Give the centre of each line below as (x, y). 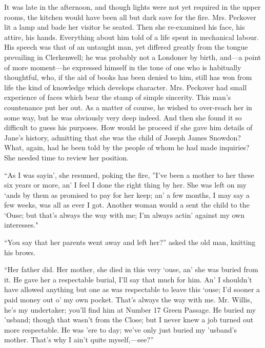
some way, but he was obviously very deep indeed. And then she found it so (123, 117)
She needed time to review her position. (66, 157)
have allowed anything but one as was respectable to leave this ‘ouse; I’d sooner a (132, 289)
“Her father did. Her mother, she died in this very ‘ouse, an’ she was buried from (131, 269)
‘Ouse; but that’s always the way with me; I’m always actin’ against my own (124, 214)
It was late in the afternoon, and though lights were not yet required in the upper (132, 7)
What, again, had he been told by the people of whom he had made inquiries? (127, 147)
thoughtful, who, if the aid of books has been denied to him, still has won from (128, 77)
